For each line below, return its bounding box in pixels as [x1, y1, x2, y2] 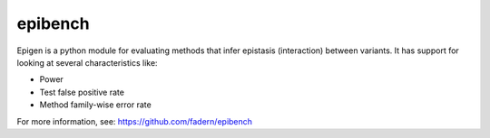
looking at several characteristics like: [16, 57, 158, 68]
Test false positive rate [39, 87, 124, 97]
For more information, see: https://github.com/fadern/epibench [16, 115, 253, 126]
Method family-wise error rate [39, 99, 152, 110]
